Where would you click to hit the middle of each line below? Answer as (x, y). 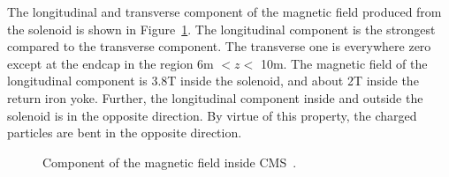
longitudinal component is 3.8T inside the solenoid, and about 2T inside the (213, 81)
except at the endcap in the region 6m (110, 63)
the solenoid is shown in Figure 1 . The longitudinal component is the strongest (221, 29)
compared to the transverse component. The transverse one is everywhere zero (219, 46)
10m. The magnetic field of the (344, 63)
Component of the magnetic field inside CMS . (170, 162)
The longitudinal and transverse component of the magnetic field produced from (224, 11)
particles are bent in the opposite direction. (125, 133)
